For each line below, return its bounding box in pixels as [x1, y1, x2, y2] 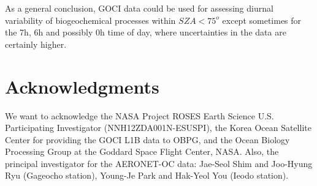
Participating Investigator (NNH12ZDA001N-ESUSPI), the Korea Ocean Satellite [5, 121, 311, 134]
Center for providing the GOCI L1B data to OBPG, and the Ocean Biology [5, 133, 290, 146]
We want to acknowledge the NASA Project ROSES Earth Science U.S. [5, 109, 274, 122]
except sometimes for [222, 13, 302, 26]
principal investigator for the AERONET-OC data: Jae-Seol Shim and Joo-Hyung [5, 157, 313, 169]
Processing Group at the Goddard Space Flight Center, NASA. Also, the [5, 145, 279, 158]
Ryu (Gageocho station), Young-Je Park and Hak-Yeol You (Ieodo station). [5, 169, 289, 182]
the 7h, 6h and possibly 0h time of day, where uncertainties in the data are [5, 26, 286, 39]
